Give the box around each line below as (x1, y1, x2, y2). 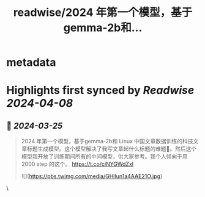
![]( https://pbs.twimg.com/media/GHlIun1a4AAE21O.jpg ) (21, 173, 163, 180)
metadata (6, 56, 56, 70)
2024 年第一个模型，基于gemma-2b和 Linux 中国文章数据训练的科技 (21, 138, 194, 145)
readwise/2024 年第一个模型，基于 (13, 5, 193, 20)
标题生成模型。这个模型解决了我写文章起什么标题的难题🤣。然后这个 (26, 145, 197, 152)
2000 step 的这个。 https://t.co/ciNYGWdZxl (21, 160, 133, 168)
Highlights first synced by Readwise (6, 84, 195, 98)
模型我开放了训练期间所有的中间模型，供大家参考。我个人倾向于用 (21, 153, 188, 160)
